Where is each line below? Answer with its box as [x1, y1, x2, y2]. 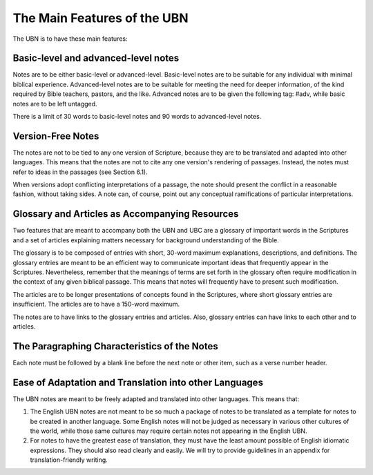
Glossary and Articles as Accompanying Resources [12, 208, 239, 220]
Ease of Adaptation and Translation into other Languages [12, 376, 264, 388]
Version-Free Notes [12, 130, 99, 142]
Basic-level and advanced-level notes [12, 52, 180, 64]
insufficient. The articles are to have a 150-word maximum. [12, 300, 180, 309]
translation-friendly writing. [30, 456, 108, 464]
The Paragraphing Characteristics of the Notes [12, 340, 218, 352]
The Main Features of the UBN [12, 10, 189, 26]
